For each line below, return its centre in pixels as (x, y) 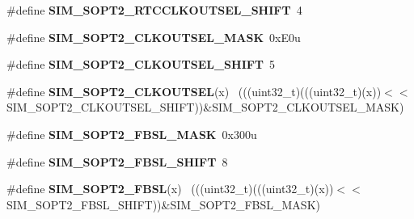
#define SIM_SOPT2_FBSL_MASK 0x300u (132, 134)
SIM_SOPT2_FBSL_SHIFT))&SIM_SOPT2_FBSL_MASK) (163, 204)
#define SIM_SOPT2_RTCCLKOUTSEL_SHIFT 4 (154, 10)
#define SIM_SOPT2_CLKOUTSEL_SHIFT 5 (141, 64)
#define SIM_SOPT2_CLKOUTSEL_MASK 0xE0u (154, 37)
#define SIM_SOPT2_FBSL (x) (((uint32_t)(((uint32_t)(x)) (170, 189)
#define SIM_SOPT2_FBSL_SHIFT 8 (117, 161)
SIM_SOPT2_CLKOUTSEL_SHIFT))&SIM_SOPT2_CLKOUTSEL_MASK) (205, 107)
